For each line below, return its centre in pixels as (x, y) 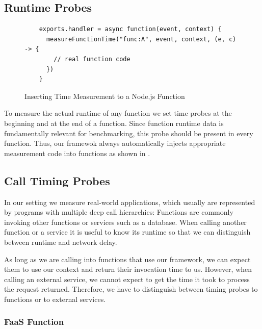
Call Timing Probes (57, 180)
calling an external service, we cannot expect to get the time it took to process (127, 279)
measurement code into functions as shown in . (77, 153)
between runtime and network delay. (61, 242)
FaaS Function (34, 322)
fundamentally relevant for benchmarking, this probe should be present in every (129, 133)
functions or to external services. (55, 299)
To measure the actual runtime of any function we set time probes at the (118, 113)
